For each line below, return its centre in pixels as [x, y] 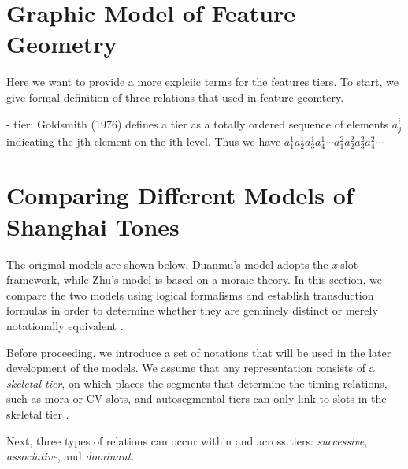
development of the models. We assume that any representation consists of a [191, 368]
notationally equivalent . [65, 325]
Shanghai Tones [93, 226]
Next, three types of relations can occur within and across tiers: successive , [187, 440]
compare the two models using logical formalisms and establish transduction [190, 294]
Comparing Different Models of [180, 195]
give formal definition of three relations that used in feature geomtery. [175, 97]
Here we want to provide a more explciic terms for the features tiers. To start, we [202, 82]
